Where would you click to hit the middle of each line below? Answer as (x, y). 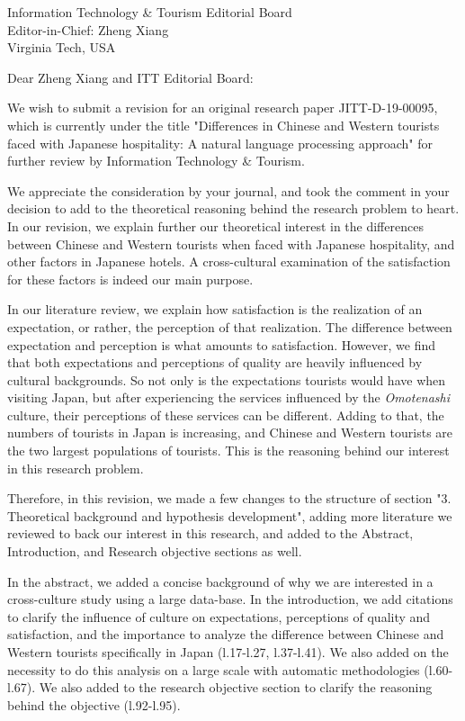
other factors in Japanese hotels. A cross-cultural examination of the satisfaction (229, 261)
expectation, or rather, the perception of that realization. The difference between (230, 326)
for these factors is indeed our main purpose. (130, 279)
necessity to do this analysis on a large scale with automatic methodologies (214, 669)
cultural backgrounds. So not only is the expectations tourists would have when (227, 379)
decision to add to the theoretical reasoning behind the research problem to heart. (233, 208)
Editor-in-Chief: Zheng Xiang (88, 29)
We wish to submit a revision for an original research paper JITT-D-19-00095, (223, 108)
